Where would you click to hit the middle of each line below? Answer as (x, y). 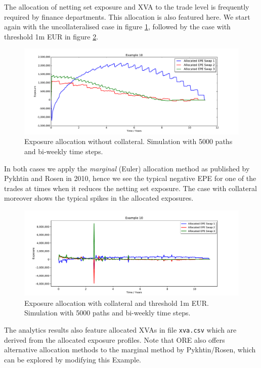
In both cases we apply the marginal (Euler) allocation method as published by (127, 168)
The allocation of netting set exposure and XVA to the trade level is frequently (127, 7)
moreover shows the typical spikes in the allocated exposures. (99, 198)
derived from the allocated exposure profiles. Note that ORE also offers (115, 339)
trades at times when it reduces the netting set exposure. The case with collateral (130, 188)
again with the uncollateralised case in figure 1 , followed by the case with (117, 27)
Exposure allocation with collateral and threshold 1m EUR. (117, 303)
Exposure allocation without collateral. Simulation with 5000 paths (128, 141)
